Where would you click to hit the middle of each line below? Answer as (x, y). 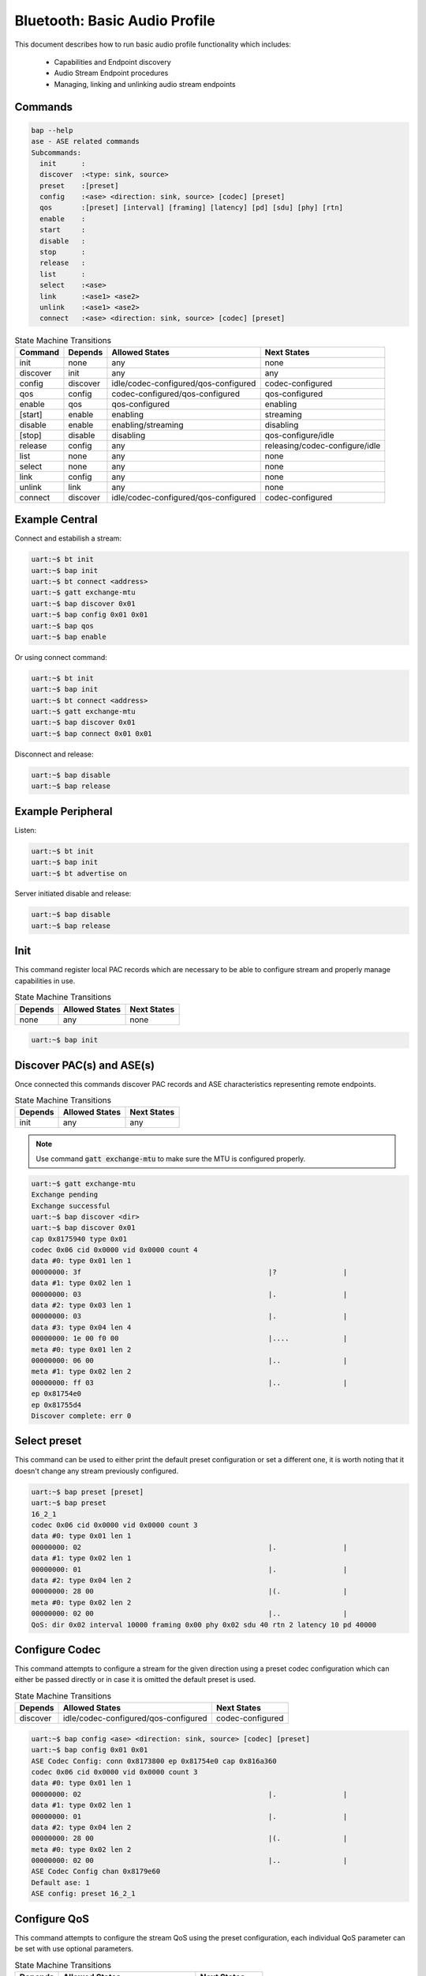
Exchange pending (65, 1195)
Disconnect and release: (54, 754)
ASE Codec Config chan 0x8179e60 (96, 1872)
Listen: (26, 830)
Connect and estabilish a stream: (68, 538)
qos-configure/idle (299, 435)
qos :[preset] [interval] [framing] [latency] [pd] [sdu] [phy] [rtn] (191, 208)
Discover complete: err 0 (81, 1416)
